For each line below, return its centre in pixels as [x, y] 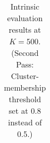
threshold [25, 99]
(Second [25, 53]
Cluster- [25, 76]
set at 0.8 [25, 111]
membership [25, 87]
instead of [25, 122]
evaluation [25, 18]
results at [25, 29]
